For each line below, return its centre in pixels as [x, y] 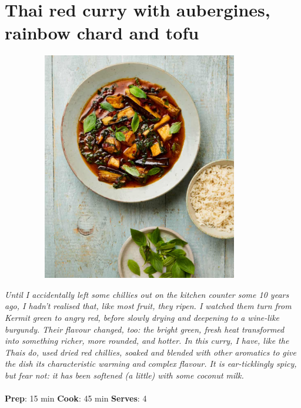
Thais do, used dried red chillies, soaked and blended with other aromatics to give [150, 352]
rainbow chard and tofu [102, 33]
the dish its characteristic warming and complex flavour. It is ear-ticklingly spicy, [151, 364]
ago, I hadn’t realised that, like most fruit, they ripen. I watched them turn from [148, 306]
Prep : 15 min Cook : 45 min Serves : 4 [76, 398]
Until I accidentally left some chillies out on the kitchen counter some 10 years [147, 294]
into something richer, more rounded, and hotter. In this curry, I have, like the [147, 341]
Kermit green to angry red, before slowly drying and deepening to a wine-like [142, 318]
